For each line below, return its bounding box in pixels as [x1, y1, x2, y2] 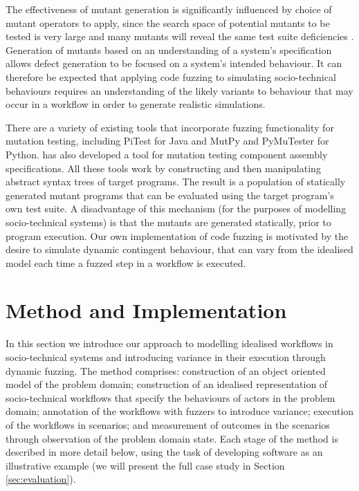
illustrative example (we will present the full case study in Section [6, 458, 285, 472]
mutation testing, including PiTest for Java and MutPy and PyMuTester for [6, 133, 329, 148]
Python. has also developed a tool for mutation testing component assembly [6, 147, 328, 161]
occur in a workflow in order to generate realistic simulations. [6, 97, 266, 111]
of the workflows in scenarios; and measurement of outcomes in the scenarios [6, 417, 330, 432]
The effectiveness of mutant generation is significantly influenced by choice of [6, 2, 332, 16]
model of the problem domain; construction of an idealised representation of [6, 377, 328, 391]
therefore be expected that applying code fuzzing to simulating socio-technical [6, 69, 336, 84]
